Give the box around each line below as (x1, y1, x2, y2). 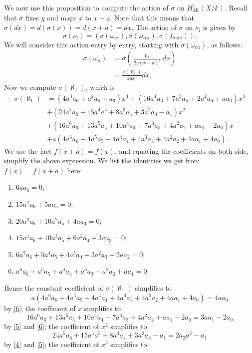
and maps (47, 12, 77, 22)
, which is (85, 81, 115, 92)
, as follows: (207, 39, 243, 49)
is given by (203, 22, 236, 32)
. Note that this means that (110, 12, 194, 22)
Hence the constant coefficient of (4, 282, 103, 293)
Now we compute (4, 81, 56, 92)
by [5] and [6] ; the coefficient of (4, 321, 99, 331)
